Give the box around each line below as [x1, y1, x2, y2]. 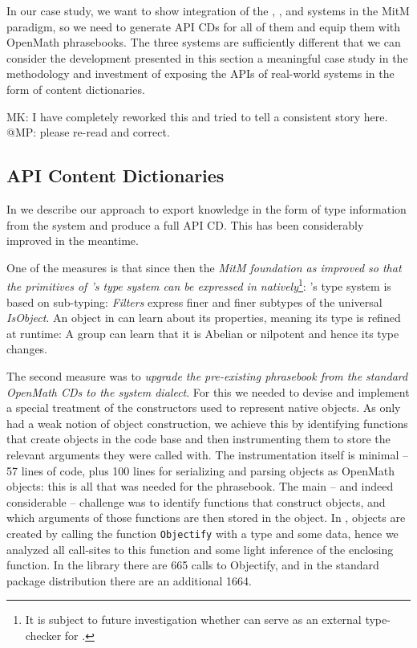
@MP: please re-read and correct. [6, 124, 170, 141]
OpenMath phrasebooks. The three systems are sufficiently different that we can [6, 34, 401, 51]
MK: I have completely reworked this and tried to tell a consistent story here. [6, 108, 388, 124]
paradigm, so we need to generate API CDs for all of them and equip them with [6, 18, 401, 35]
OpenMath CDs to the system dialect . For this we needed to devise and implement [6, 383, 410, 400]
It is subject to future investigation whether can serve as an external [25, 611, 362, 628]
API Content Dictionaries [6, 163, 225, 188]
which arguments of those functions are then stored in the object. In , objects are [6, 509, 406, 526]
